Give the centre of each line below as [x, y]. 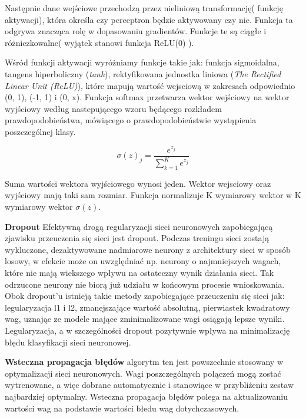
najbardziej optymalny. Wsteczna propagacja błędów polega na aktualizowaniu [146, 396]
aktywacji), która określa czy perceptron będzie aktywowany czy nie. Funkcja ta [149, 19]
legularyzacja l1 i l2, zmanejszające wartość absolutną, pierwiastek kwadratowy [147, 307]
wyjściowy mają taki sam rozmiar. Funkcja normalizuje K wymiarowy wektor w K [153, 195]
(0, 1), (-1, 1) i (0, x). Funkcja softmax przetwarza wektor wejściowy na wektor [147, 97]
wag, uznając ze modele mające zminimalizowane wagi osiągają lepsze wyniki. [145, 319]
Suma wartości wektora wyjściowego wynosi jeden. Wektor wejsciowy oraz [138, 183]
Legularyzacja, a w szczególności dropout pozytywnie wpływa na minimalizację [147, 330]
